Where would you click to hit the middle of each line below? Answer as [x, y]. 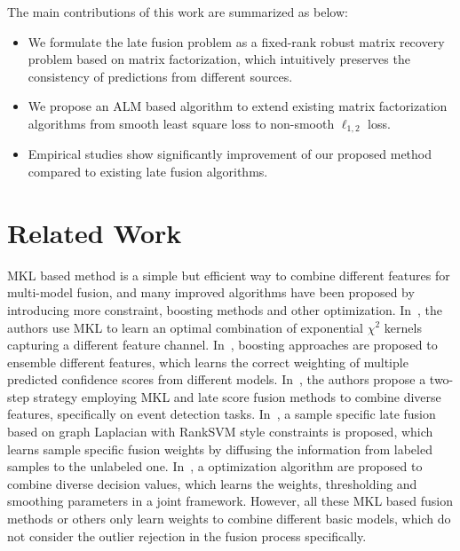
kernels [403, 327]
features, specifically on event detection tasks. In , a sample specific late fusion [222, 414]
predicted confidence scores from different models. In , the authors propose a [217, 379]
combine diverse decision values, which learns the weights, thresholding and [212, 483]
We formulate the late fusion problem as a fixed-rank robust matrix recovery [236, 41]
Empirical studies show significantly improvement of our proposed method [230, 154]
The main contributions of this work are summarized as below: [178, 12]
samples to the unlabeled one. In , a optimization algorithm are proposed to [215, 466]
